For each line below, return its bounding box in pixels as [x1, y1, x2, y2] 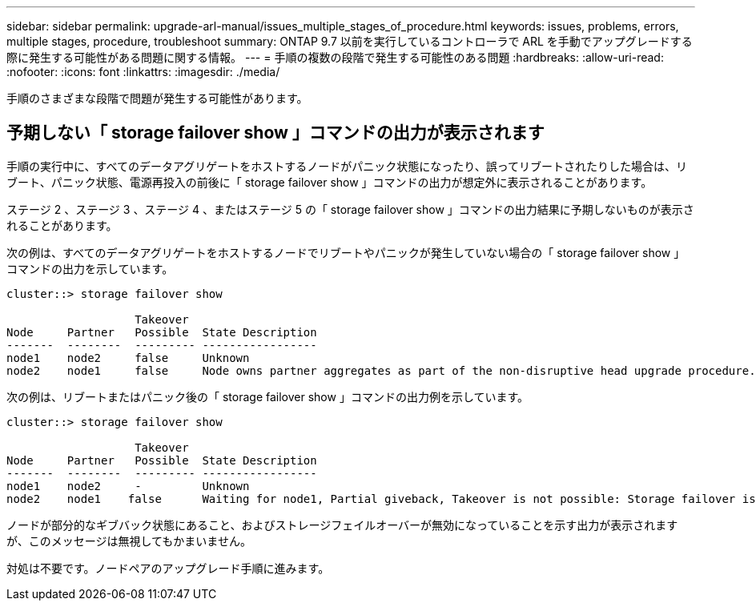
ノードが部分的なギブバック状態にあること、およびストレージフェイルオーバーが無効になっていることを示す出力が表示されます [6, 517, 678, 532]
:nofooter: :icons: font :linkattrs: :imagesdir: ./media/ [6, 65, 280, 78]
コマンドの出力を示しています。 [6, 261, 174, 275]
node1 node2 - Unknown [6, 479, 250, 492]
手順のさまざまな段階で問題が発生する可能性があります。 [6, 91, 308, 105]
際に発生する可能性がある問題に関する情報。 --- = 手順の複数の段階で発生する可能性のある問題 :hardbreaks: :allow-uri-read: [6, 50, 664, 64]
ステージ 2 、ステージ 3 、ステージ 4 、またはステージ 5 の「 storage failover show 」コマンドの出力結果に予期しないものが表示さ [6, 202, 694, 216]
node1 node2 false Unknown [6, 351, 250, 364]
